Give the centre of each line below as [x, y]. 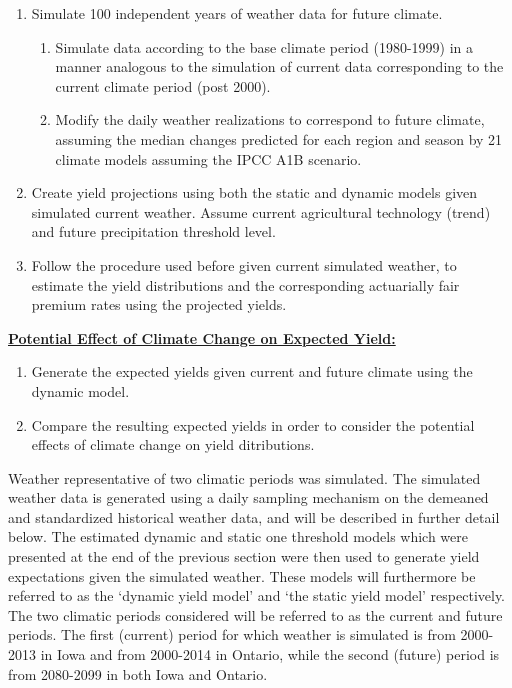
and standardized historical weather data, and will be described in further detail [254, 516]
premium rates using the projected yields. [159, 304]
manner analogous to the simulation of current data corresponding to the [279, 66]
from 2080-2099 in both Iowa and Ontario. [138, 673]
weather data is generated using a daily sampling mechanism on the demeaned [248, 497]
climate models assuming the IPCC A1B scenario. [208, 158]
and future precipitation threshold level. [153, 231]
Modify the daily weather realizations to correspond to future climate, [270, 119]
